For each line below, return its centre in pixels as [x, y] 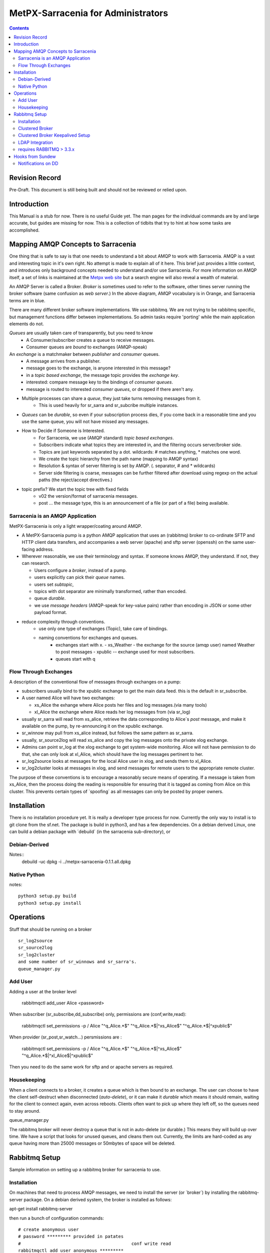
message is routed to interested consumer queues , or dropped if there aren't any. [110, 389]
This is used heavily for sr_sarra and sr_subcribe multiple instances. [108, 405]
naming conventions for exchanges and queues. [88, 638]
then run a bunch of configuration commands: [57, 1218]
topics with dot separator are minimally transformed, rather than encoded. [110, 591]
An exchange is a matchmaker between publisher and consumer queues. [84, 354]
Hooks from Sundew [35, 156]
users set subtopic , [54, 584]
